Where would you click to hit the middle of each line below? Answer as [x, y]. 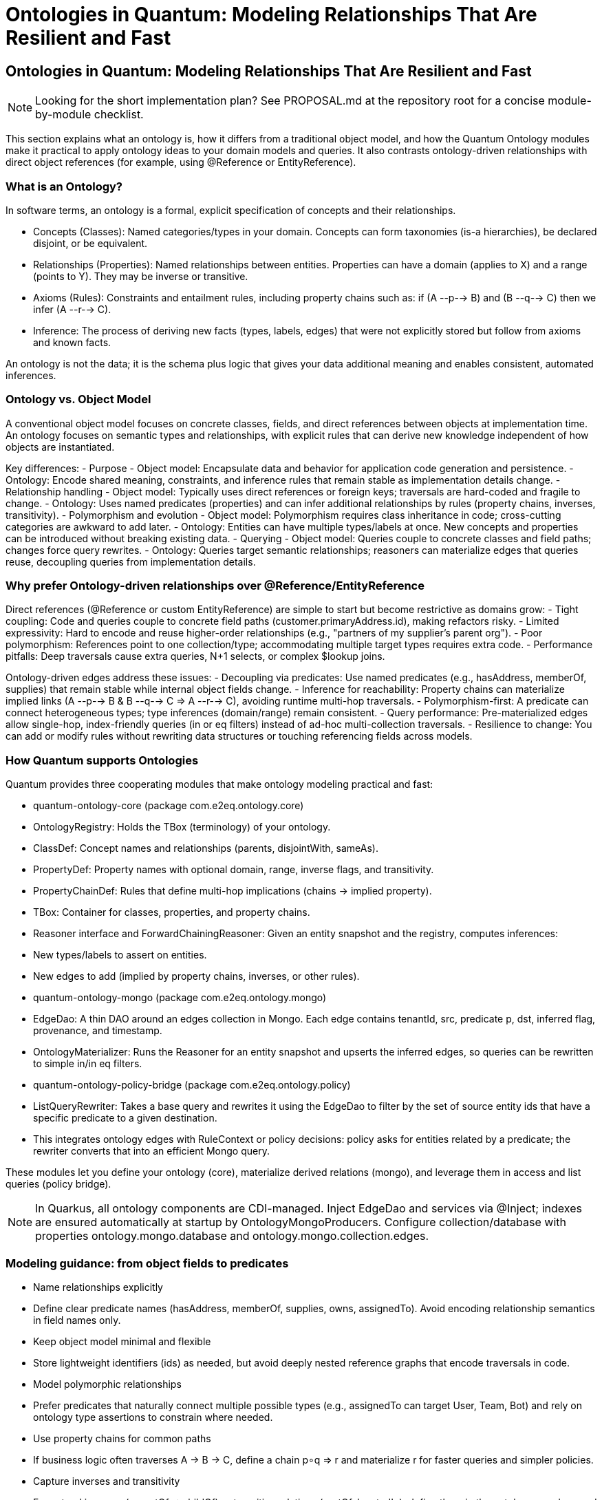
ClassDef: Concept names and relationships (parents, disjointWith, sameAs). [206, 848]
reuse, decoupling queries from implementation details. [131, 561]
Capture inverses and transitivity [107, 1481]
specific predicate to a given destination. [125, 1118]
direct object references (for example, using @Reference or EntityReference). [181, 162]
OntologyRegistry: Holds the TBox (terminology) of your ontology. [182, 827]
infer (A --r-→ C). [72, 309]
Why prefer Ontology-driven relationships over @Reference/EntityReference [215, 586]
